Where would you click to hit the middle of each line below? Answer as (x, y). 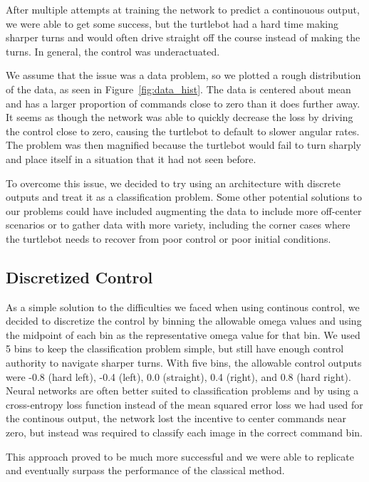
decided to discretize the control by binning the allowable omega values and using (184, 321)
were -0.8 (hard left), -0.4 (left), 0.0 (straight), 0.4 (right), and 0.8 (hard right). (178, 376)
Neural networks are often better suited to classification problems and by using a (182, 391)
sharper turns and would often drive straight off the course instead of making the (183, 37)
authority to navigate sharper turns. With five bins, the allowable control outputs (184, 363)
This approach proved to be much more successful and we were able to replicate (180, 456)
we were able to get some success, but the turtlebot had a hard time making (172, 23)
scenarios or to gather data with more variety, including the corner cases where (178, 225)
